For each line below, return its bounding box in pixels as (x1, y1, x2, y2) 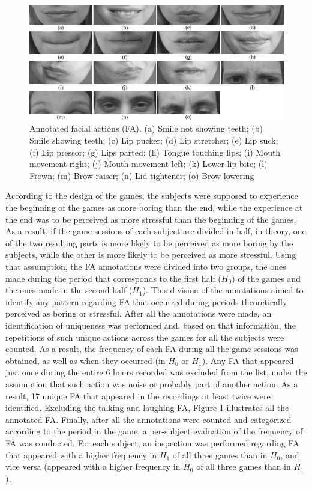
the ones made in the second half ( (5, 284, 133, 296)
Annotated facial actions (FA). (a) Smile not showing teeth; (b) (29, 122, 263, 135)
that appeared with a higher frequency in (5, 448, 157, 461)
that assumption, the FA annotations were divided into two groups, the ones (5, 260, 286, 273)
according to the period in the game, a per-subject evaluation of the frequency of (5, 425, 303, 437)
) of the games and (232, 272, 301, 284)
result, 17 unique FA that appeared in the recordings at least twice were (5, 389, 271, 402)
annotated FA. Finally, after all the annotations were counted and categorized (5, 413, 292, 425)
